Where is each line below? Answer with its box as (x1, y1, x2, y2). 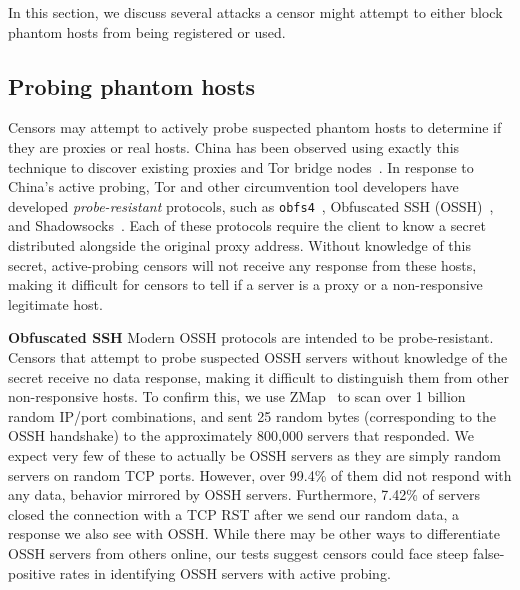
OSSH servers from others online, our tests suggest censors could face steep (8, 542, 469, 563)
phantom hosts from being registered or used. (8, 21, 286, 42)
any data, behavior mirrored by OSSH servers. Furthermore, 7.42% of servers (8, 484, 480, 505)
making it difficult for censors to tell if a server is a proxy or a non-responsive (8, 274, 483, 295)
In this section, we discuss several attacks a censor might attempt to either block (8, 2, 503, 22)
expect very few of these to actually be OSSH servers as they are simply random (8, 444, 501, 465)
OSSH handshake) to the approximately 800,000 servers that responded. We (8, 425, 474, 446)
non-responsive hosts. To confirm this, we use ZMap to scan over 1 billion (8, 386, 466, 407)
